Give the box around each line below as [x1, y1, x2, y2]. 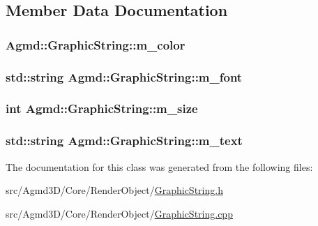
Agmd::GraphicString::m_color [6, 36, 185, 53]
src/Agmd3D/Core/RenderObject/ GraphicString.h [6, 183, 223, 197]
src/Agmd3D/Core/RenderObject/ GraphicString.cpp [6, 206, 233, 220]
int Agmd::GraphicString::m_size [6, 100, 198, 117]
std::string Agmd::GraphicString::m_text [6, 132, 243, 149]
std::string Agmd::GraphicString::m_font [6, 68, 243, 85]
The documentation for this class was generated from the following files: [6, 159, 313, 174]
